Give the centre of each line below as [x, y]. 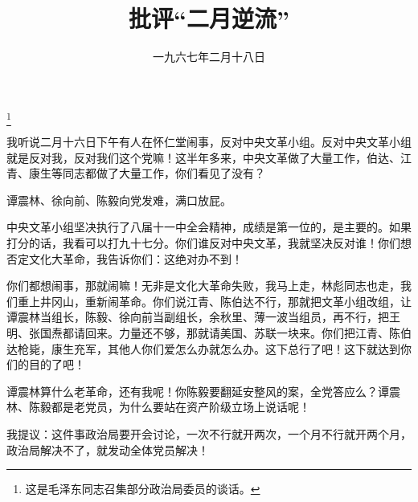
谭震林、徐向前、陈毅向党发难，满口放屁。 [119, 200]
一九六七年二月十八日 [209, 57]
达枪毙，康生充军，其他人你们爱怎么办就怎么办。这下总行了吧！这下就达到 [203, 348]
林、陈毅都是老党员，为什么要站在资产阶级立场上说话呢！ [158, 407]
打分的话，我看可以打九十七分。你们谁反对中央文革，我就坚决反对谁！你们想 [209, 243]
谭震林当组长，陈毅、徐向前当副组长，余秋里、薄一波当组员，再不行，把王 [203, 317]
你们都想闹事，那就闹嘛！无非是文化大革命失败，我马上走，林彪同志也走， [203, 286]
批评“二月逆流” [209, 18]
